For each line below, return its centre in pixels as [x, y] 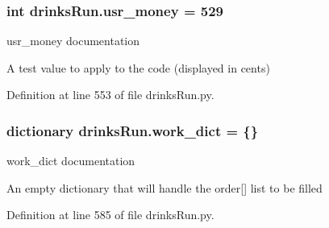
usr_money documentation [73, 41]
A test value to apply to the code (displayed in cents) [138, 67]
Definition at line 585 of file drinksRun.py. [110, 215]
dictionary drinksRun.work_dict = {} [133, 130]
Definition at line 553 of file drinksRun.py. [110, 95]
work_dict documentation [71, 161]
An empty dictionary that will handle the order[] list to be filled [164, 187]
